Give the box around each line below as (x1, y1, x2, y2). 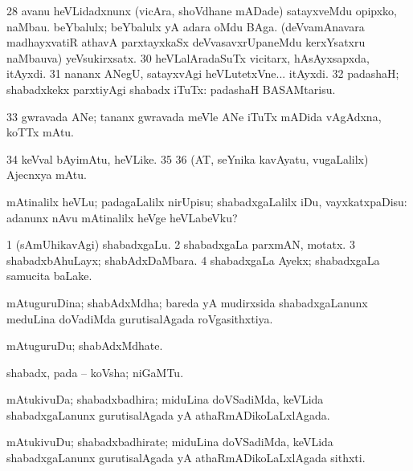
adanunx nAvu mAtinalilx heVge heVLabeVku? (6, 209, 238, 225)
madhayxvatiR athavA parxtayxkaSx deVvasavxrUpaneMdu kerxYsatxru (6, 34, 366, 51)
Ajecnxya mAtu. (6, 166, 87, 183)
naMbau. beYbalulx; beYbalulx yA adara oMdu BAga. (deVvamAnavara (6, 18, 365, 35)
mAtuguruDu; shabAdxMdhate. (6, 337, 163, 354)
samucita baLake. (6, 267, 92, 284)
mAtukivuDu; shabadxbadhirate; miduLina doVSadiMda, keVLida (6, 433, 333, 450)
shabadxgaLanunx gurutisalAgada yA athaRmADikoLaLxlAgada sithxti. (6, 449, 366, 466)
